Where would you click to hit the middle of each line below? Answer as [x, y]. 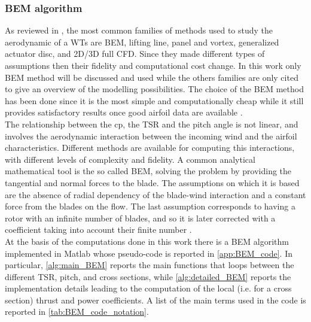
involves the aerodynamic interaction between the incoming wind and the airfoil [151, 136]
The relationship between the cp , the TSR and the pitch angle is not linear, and [152, 124]
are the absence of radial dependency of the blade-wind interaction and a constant [155, 194]
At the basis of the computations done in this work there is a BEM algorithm [147, 241]
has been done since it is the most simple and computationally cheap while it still [154, 100]
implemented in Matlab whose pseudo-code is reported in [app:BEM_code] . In [149, 253]
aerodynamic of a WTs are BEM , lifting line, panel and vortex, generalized [142, 42]
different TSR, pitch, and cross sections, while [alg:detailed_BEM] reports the [148, 276]
